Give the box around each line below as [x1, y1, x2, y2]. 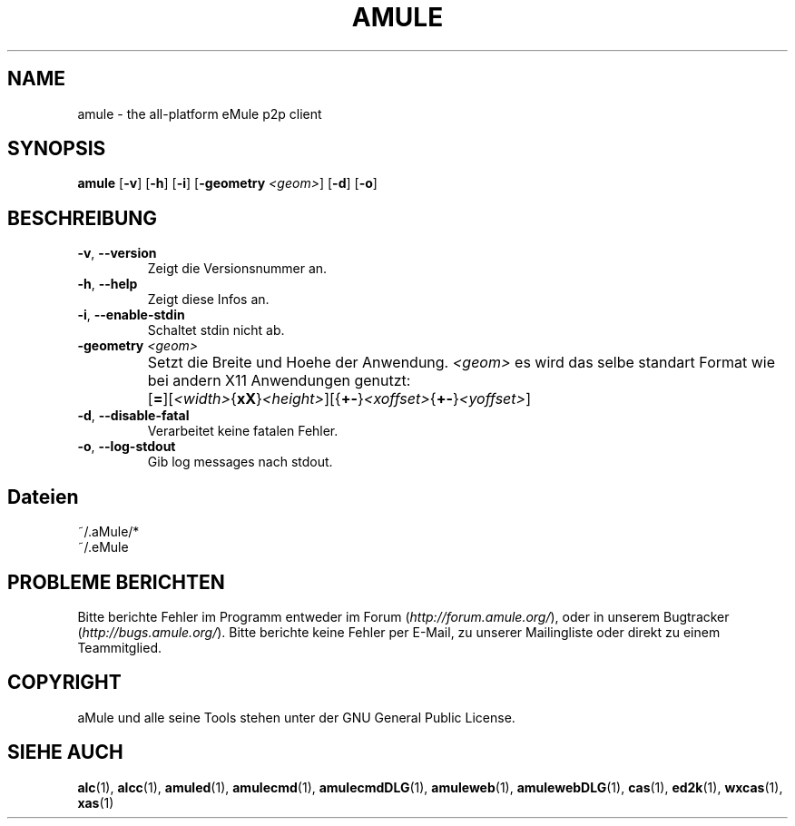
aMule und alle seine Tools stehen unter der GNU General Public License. [77, 709, 515, 725]
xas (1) [77, 794, 114, 811]
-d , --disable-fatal [77, 408, 190, 424]
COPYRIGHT [7, 671, 122, 694]
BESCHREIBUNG [7, 206, 158, 230]
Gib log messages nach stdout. [147, 454, 333, 470]
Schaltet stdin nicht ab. [147, 322, 285, 339]
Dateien [7, 485, 79, 508]
